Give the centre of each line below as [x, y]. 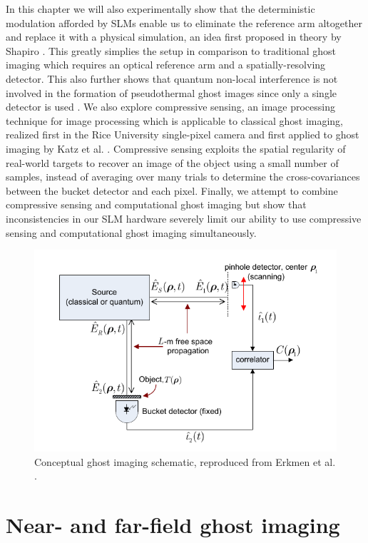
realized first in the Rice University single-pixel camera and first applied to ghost [183, 135]
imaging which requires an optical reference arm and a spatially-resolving [166, 65]
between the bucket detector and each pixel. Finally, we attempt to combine [172, 190]
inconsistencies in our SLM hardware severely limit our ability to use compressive [184, 218]
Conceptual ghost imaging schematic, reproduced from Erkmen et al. [185, 461]
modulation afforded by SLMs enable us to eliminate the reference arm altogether [184, 22]
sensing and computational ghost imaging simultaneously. [131, 232]
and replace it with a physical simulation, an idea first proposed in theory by [174, 37]
